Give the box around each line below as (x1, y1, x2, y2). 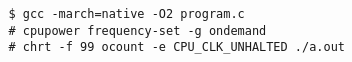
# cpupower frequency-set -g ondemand (8, 23, 267, 38)
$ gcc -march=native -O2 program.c (8, 7, 245, 21)
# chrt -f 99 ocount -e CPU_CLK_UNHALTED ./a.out (8, 40, 345, 55)
